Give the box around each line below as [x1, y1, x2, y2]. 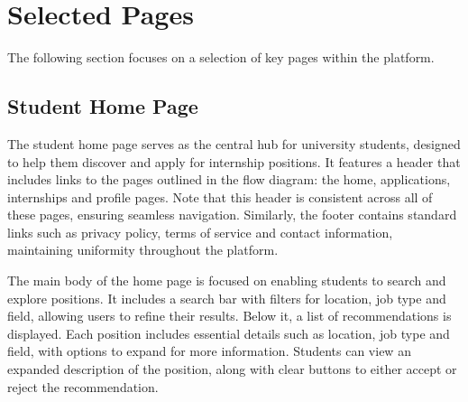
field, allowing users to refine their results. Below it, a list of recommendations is [7, 306, 452, 325]
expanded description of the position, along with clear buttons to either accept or [7, 360, 457, 379]
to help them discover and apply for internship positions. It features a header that [7, 152, 461, 171]
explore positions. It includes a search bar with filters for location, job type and [7, 288, 446, 307]
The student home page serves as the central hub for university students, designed [7, 134, 461, 153]
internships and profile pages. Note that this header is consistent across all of [7, 187, 433, 206]
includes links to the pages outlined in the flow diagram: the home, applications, [7, 170, 451, 189]
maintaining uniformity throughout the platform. [7, 240, 279, 259]
